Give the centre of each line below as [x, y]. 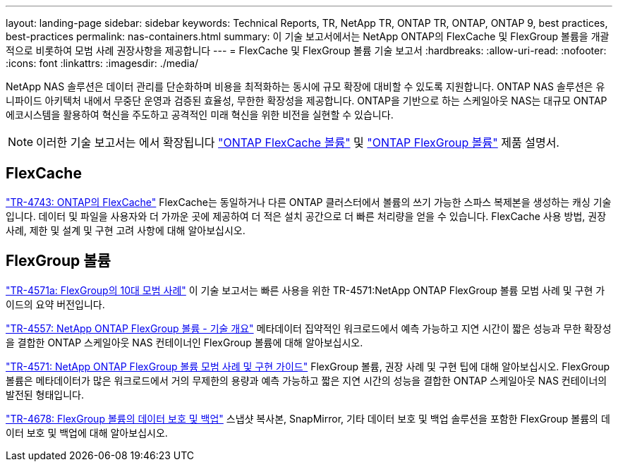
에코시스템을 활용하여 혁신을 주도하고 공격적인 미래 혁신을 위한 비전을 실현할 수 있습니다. [200, 115]
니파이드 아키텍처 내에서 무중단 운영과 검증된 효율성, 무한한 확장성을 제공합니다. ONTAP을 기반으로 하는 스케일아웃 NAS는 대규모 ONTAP [307, 101]
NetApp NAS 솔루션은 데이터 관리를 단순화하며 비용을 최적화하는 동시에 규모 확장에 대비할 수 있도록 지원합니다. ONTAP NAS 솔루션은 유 [305, 86]
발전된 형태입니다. [45, 394]
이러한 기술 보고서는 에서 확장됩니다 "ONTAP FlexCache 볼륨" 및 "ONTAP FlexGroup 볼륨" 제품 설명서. [298, 142]
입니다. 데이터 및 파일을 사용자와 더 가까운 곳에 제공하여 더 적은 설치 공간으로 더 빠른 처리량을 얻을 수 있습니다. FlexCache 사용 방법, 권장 [306, 216]
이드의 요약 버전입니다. [55, 304]
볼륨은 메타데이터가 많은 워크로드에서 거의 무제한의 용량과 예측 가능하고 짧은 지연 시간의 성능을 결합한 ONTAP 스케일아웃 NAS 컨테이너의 [307, 380]
